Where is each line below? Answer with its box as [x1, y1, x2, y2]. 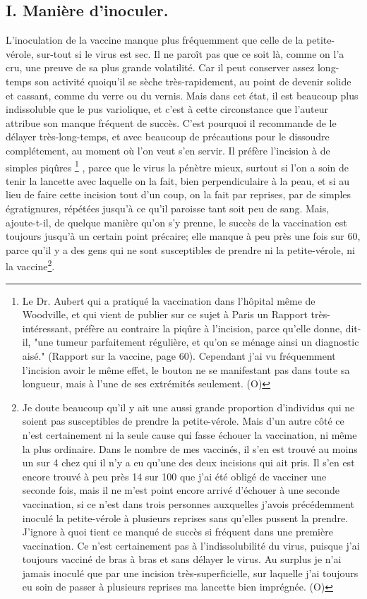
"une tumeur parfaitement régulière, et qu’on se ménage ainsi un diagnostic [34, 334, 359, 349]
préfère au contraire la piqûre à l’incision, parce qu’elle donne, [74, 320, 342, 335]
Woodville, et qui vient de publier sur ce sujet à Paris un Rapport [22, 307, 308, 322]
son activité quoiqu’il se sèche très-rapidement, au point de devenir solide [35, 73, 351, 88]
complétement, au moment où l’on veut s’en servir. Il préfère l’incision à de [6, 143, 330, 157]
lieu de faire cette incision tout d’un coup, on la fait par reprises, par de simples [6, 187, 351, 202]
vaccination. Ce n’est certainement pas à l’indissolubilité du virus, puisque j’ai [22, 538, 360, 552]
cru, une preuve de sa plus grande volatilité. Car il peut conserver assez [6, 60, 315, 75]
